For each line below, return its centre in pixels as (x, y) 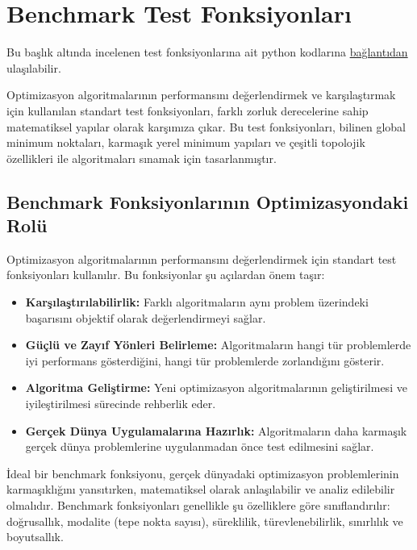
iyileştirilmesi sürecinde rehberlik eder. (121, 404)
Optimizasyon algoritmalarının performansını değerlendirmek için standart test (202, 258)
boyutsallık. (35, 537)
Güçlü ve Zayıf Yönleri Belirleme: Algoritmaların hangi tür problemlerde (218, 345)
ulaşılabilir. (34, 67)
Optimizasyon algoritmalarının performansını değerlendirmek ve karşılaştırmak (201, 95)
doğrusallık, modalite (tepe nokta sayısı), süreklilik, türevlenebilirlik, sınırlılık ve (205, 521)
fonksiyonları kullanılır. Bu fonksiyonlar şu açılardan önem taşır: (166, 275)
